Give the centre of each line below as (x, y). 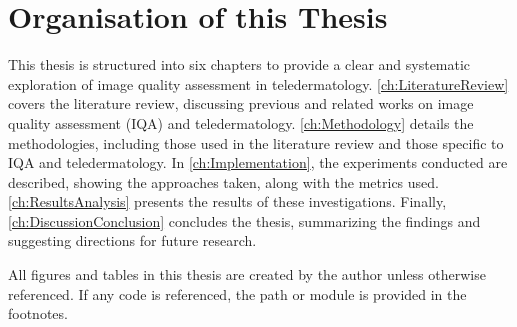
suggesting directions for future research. (132, 240)
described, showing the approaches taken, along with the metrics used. (223, 181)
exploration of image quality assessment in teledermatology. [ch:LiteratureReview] (258, 83)
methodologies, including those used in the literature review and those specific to (256, 142)
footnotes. (38, 313)
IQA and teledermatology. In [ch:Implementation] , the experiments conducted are (258, 162)
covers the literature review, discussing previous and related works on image (241, 103)
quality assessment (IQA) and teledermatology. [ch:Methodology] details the (241, 122)
